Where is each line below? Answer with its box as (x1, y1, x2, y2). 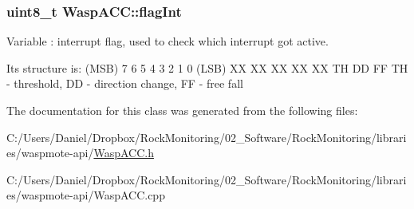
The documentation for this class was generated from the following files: (6, 102, 358, 118)
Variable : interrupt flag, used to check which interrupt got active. (6, 33, 329, 49)
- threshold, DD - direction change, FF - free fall (6, 75, 243, 92)
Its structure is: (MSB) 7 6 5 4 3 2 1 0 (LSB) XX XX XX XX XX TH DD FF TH (6, 59, 408, 76)
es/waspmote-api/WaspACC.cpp (6, 187, 165, 203)
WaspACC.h (93, 144, 154, 161)
